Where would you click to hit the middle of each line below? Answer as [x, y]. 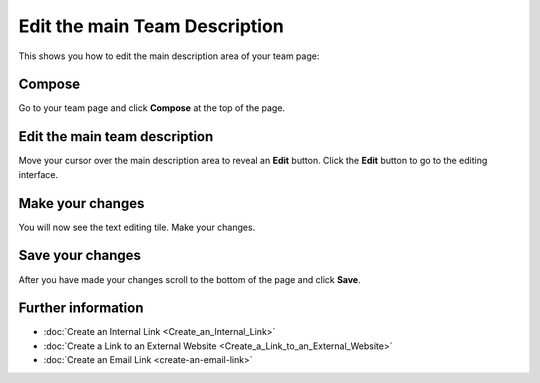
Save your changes [80, 255]
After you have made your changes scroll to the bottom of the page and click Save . [189, 279]
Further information [81, 308]
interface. [38, 174]
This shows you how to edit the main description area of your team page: [169, 56]
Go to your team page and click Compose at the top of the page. [151, 108]
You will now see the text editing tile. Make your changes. [137, 227]
